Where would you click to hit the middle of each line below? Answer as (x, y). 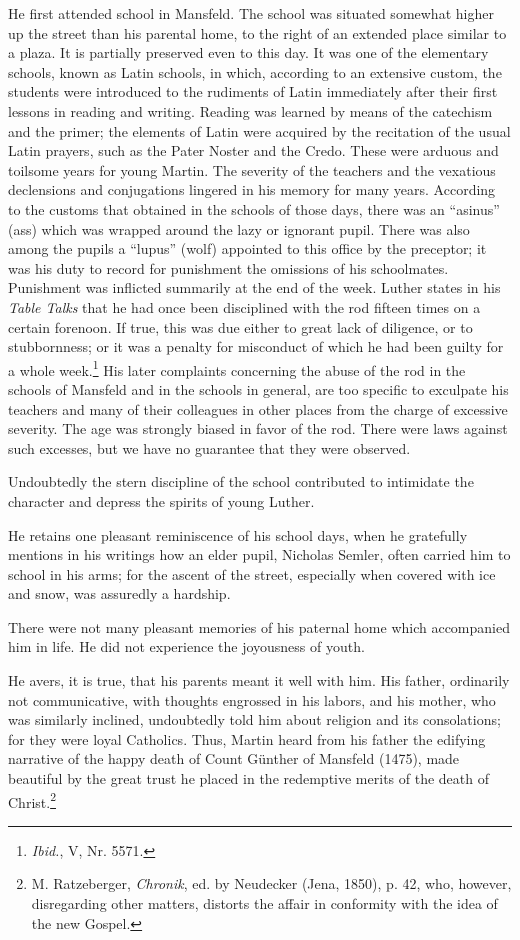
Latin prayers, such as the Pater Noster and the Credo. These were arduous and (253, 150)
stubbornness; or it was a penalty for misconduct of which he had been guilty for (256, 346)
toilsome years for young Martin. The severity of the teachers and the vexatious (252, 169)
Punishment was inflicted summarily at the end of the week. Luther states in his (254, 287)
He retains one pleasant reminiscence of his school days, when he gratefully (238, 534)
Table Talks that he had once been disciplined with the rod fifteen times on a (244, 306)
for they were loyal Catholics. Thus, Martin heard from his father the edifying (247, 738)
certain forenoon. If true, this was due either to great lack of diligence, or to (240, 326)
